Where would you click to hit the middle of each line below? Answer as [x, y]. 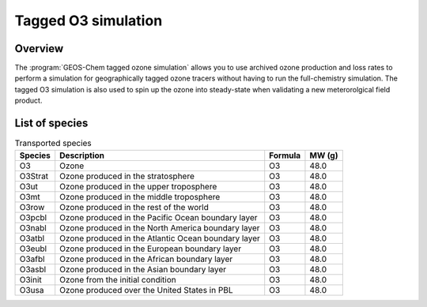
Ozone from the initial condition [118, 279]
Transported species [53, 144]
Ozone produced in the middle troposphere [140, 197]
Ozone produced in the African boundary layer [146, 259]
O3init [31, 279]
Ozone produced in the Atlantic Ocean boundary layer [160, 238]
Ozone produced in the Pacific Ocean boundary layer [159, 217]
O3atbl [32, 238]
